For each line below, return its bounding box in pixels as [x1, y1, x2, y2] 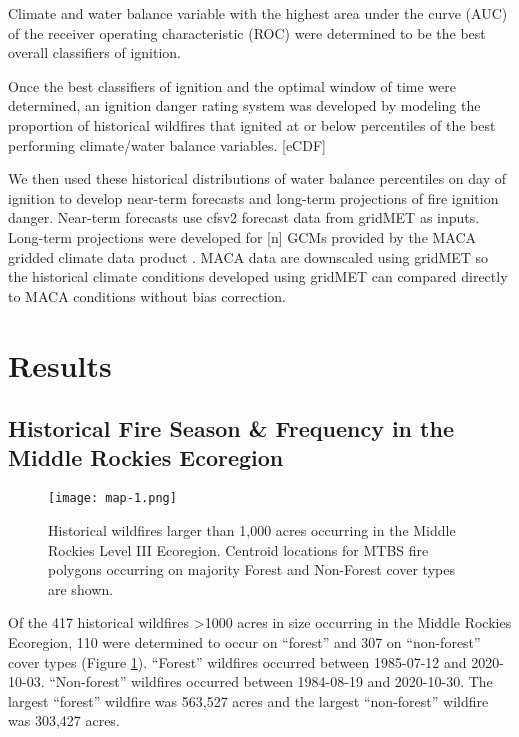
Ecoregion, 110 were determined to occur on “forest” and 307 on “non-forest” [8, 631, 481, 652]
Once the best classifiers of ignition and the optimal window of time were [8, 75, 456, 96]
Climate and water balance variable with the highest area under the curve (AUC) [8, 3, 508, 23]
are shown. [48, 578, 114, 599]
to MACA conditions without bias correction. [8, 285, 286, 306]
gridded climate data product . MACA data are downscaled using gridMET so [8, 246, 489, 267]
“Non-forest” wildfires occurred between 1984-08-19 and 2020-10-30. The [49, 671, 493, 692]
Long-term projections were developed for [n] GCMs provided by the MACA [8, 226, 477, 247]
